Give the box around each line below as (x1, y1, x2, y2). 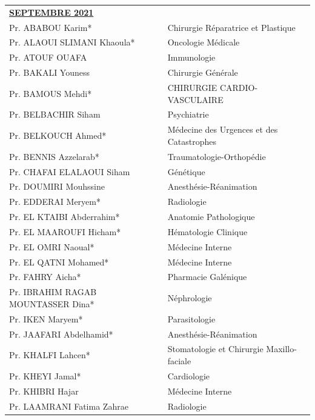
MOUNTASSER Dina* (9, 297, 94, 310)
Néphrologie (167, 292, 212, 304)
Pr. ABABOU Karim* (9, 21, 92, 33)
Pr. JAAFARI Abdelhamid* (9, 327, 113, 340)
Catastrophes (167, 135, 217, 147)
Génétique (167, 165, 205, 178)
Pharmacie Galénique (167, 270, 247, 283)
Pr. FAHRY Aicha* (9, 270, 81, 283)
